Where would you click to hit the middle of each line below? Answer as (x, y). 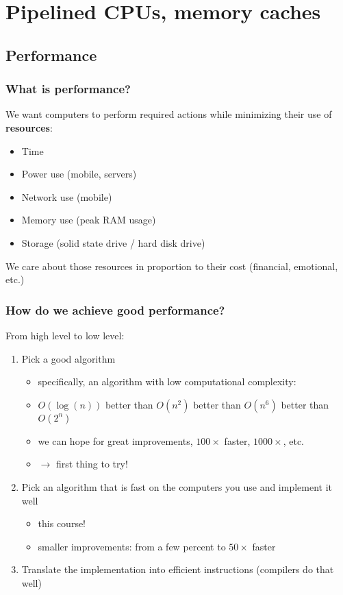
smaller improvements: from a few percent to (132, 546)
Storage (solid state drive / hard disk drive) (113, 242)
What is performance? (68, 89)
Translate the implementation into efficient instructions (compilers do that (178, 569)
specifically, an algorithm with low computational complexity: (167, 381)
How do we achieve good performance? (115, 309)
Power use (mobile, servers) (79, 174)
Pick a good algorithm (68, 358)
